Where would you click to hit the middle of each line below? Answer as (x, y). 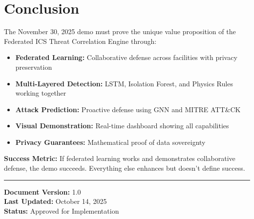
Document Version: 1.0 (42, 191)
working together (41, 93)
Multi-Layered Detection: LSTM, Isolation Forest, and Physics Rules (124, 83)
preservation (34, 67)
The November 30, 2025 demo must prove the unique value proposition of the (120, 31)
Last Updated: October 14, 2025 (55, 201)
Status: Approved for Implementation (62, 210)
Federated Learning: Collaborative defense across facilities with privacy (126, 57)
